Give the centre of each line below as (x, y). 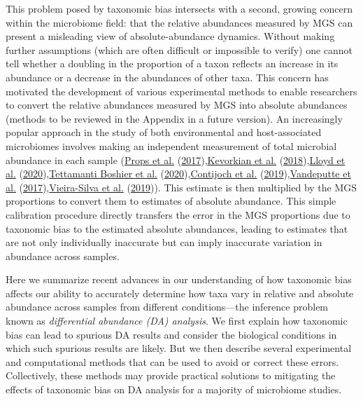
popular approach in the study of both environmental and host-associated (164, 132)
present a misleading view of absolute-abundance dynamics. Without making (170, 36)
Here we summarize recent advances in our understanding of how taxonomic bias (179, 279)
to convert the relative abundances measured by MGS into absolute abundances (177, 105)
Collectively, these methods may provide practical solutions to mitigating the (171, 375)
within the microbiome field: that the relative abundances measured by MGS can (179, 22)
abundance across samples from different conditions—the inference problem (167, 307)
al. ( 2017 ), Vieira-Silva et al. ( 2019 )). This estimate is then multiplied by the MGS (181, 187)
